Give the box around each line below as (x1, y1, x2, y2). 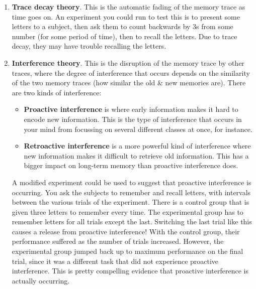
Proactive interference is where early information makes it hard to (24, 104, 238, 114)
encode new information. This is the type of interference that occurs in (24, 113, 242, 124)
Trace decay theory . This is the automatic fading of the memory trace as (12, 2, 245, 12)
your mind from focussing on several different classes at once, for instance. (24, 123, 252, 134)
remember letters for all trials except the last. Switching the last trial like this (12, 216, 252, 227)
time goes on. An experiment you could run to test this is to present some (12, 11, 240, 22)
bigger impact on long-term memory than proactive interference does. (24, 160, 238, 171)
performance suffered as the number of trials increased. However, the (12, 236, 224, 246)
